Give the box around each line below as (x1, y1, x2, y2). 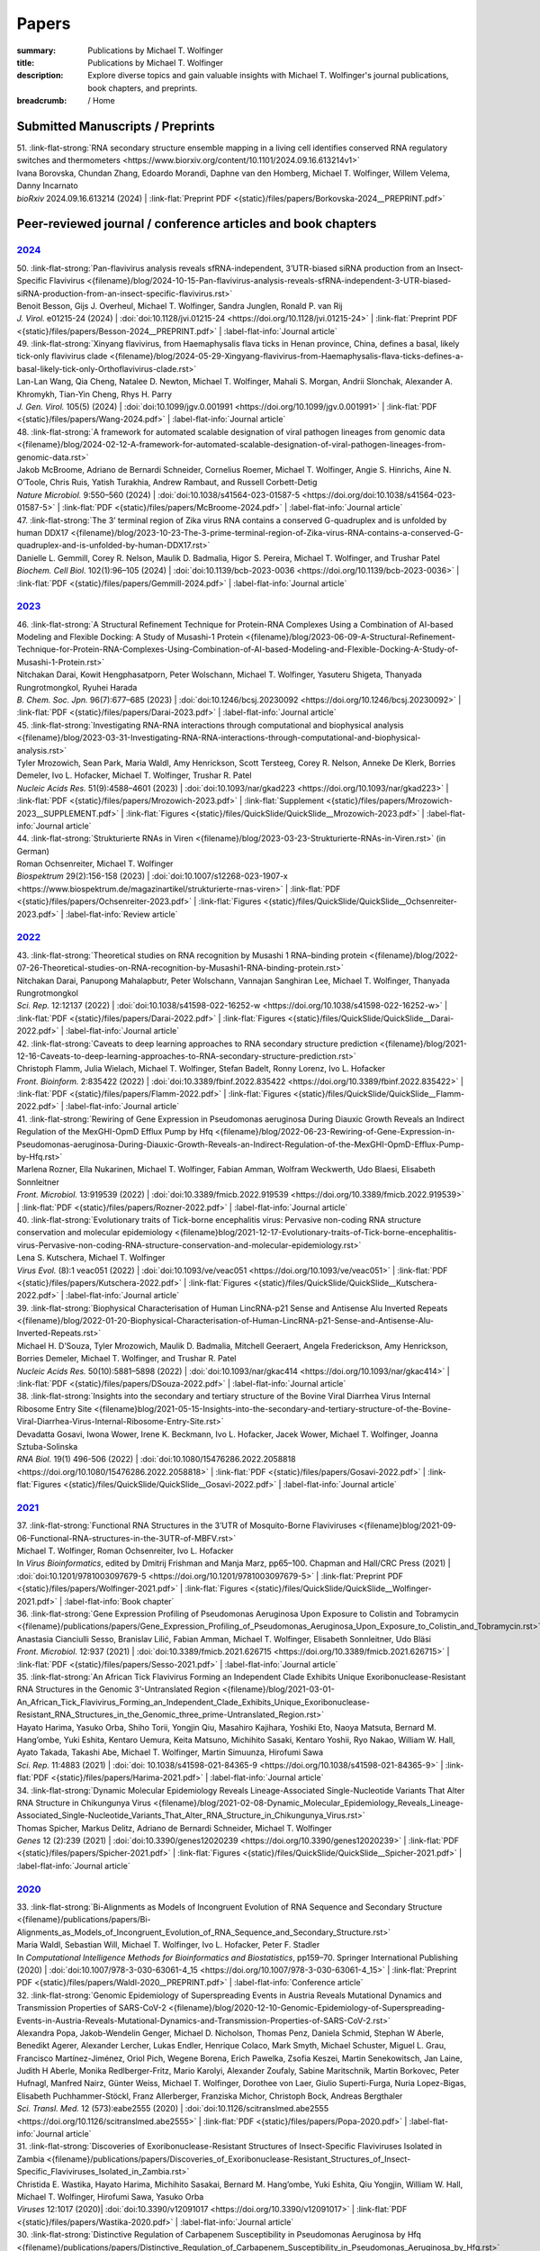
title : (16, 57, 35, 68)
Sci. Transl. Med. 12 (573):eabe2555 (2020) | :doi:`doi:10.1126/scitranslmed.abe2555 (16, 2103, 328, 2114)
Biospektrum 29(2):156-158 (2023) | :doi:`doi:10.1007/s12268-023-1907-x (16, 871, 288, 881)
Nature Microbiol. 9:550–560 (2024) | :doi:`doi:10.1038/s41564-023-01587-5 (16, 489, 301, 500)
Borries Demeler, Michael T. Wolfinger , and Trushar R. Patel (16, 1353, 237, 1364)
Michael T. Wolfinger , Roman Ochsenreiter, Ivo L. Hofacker (16, 1545, 234, 1557)
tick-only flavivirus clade (16, 351, 108, 362)
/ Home (87, 95, 116, 106)
